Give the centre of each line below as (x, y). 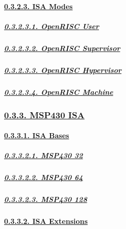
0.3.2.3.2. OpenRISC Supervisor (62, 48)
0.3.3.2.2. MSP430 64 (44, 177)
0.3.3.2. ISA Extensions (46, 221)
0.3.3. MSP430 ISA (44, 115)
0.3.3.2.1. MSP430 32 (44, 155)
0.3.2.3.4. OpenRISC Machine (59, 92)
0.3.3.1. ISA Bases (37, 135)
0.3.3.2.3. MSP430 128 (46, 199)
